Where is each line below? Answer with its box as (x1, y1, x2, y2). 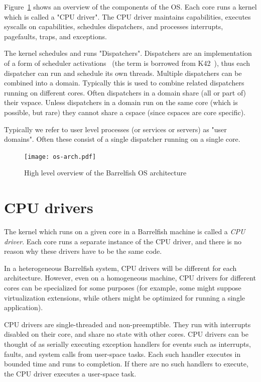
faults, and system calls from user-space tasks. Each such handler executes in (4, 348, 241, 359)
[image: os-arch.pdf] (24, 153, 96, 160)
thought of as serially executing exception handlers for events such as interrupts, (4, 339, 251, 349)
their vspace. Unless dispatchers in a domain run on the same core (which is (4, 97, 238, 108)
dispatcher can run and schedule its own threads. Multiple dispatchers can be (4, 67, 242, 78)
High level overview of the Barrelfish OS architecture (24, 167, 187, 178)
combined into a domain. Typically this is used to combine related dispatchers (4, 77, 244, 88)
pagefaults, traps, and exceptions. (4, 31, 107, 41)
